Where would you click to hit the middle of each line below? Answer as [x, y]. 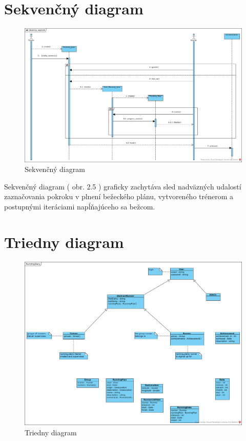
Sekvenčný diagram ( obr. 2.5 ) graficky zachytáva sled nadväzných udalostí [123, 186]
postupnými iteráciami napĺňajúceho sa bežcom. [80, 206]
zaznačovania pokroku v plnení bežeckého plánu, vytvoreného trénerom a [119, 196]
